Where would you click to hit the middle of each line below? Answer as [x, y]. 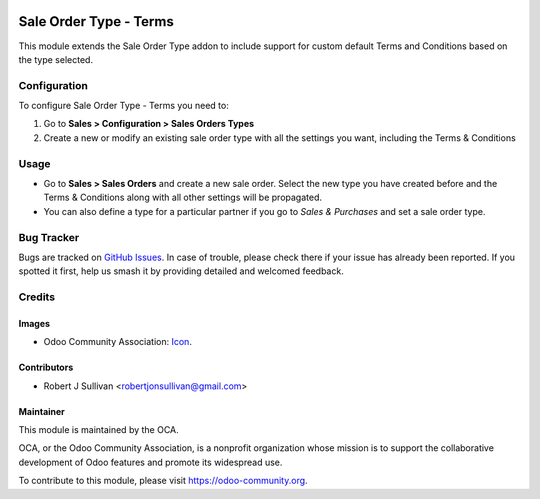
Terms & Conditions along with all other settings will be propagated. [183, 197]
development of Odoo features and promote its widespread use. [150, 462]
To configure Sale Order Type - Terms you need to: [123, 106]
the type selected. [56, 59]
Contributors [46, 367]
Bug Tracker [49, 237]
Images [34, 323]
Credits [36, 297]
